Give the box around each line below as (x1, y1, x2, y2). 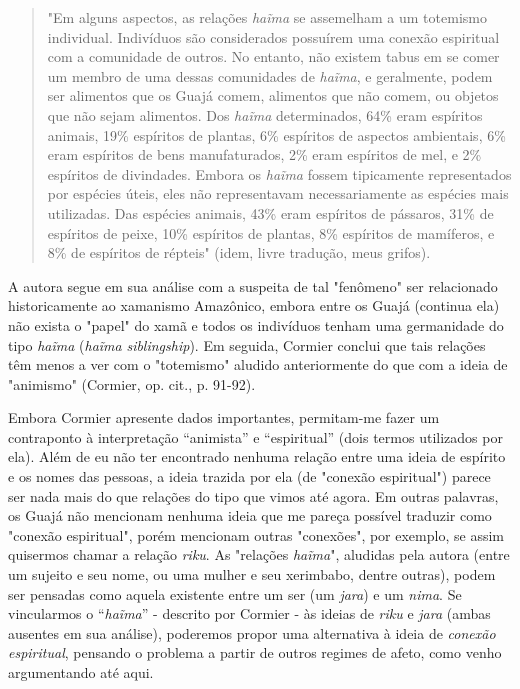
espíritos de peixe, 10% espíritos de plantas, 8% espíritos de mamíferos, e (47, 222, 495, 243)
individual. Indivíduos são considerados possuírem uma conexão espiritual (47, 26, 500, 47)
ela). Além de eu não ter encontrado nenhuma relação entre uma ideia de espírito (8, 446, 506, 467)
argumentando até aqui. (8, 662, 154, 682)
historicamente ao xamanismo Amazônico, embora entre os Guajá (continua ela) (8, 295, 500, 316)
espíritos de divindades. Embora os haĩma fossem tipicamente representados (47, 163, 512, 184)
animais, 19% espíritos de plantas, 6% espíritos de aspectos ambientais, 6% (47, 124, 506, 145)
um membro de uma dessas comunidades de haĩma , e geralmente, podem (47, 65, 493, 86)
